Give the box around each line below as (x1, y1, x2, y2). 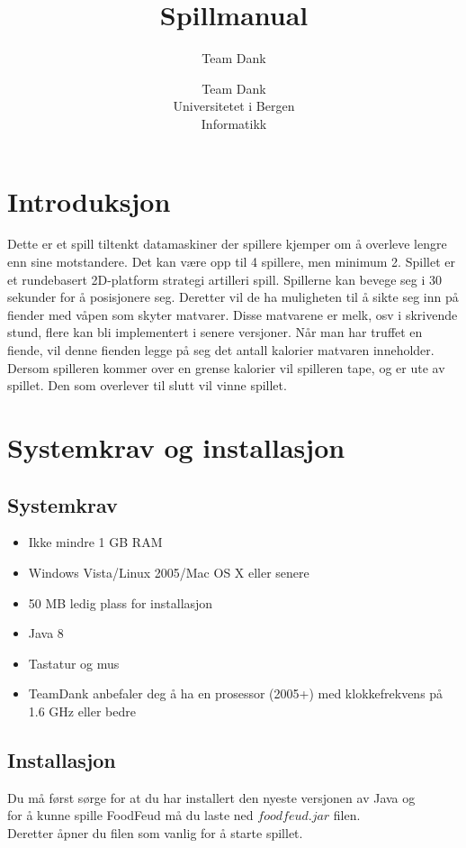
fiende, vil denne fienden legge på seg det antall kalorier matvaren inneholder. (7, 341, 435, 359)
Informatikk (201, 114, 267, 132)
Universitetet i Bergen (173, 96, 295, 115)
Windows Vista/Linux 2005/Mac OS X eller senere (28, 562, 309, 581)
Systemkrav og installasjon (7, 428, 345, 465)
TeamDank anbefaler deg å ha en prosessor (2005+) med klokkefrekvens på (28, 684, 444, 703)
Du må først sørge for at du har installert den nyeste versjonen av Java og (7, 788, 416, 807)
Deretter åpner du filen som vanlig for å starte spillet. (7, 823, 303, 842)
